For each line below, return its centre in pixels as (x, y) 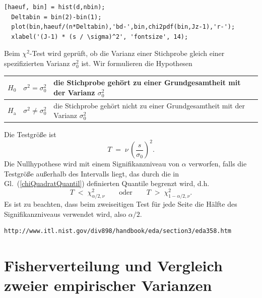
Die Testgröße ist (30, 134)
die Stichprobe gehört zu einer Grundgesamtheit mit (147, 82)
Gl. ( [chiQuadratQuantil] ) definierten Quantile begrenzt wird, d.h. (107, 183)
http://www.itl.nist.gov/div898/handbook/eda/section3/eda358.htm (118, 231)
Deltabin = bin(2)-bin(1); (56, 17)
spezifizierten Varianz (37, 63)
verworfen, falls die (218, 164)
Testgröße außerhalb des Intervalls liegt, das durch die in (91, 173)
